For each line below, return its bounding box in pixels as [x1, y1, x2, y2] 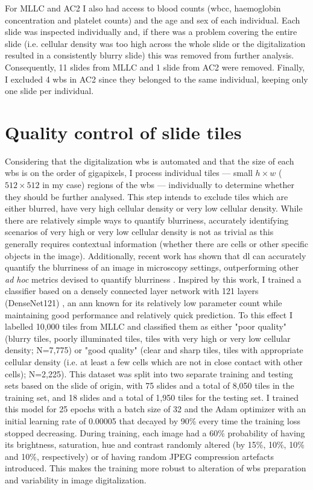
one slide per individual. [5, 84, 94, 97]
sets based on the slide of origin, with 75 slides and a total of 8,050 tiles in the [5, 379, 294, 392]
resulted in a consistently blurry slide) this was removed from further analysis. [5, 49, 294, 61]
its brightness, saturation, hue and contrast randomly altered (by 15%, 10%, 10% [5, 438, 305, 451]
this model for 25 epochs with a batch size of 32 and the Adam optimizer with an [5, 403, 306, 415]
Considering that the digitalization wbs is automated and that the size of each [5, 154, 294, 167]
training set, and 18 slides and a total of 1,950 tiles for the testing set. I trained [5, 391, 299, 403]
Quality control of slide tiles [5, 119, 242, 144]
